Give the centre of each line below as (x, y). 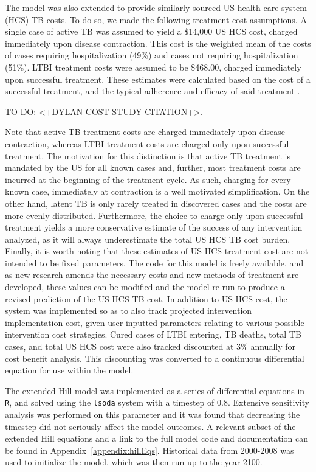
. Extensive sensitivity (269, 402)
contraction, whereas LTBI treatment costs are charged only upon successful (147, 143)
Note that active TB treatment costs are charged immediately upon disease (145, 132)
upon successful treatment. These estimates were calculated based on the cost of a (158, 79)
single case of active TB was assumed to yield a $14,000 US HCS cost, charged (151, 31)
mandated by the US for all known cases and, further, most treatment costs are (153, 168)
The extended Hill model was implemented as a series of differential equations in (155, 390)
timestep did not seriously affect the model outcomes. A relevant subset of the (150, 426)
